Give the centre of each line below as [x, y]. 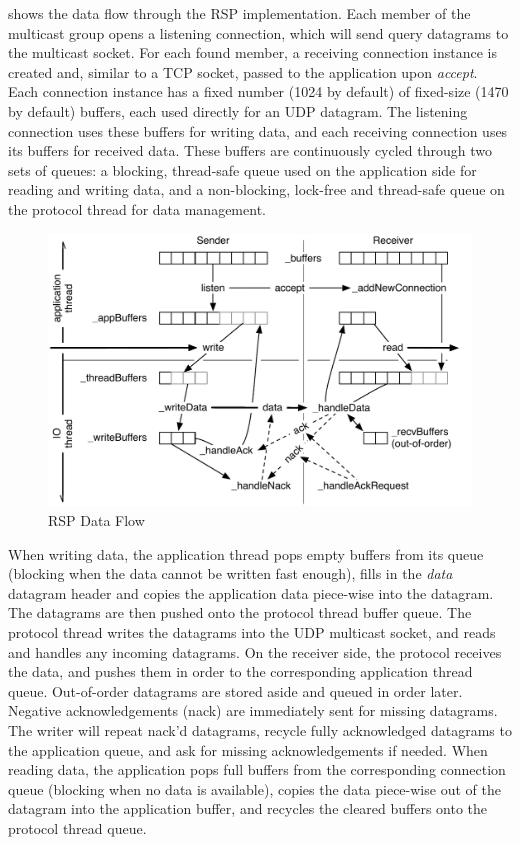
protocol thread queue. [77, 827]
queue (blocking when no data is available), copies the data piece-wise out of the [254, 788]
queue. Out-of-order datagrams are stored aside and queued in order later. [235, 690]
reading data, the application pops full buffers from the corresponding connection [257, 769]
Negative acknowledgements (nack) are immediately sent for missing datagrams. [253, 710]
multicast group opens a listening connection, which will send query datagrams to [258, 32]
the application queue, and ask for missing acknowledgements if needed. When [248, 749]
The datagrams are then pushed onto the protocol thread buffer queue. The [240, 612]
